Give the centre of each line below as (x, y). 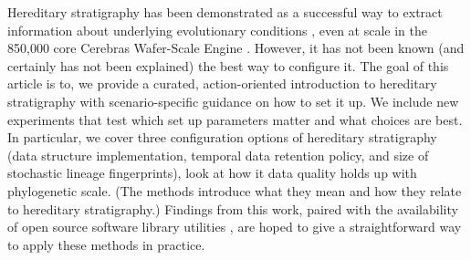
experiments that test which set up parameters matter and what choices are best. (235, 119)
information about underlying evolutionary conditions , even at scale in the (217, 30)
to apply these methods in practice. (106, 244)
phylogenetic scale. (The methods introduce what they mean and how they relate (235, 190)
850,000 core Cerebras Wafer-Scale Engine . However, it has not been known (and (236, 48)
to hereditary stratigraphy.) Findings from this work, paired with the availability (233, 208)
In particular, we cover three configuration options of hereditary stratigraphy (222, 137)
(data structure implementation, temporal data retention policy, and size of (218, 155)
